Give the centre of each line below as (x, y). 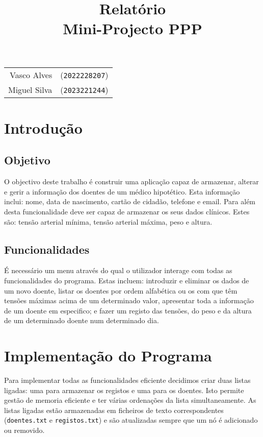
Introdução (43, 127)
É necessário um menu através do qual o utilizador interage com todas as (118, 270)
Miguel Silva (30, 89)
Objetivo (27, 160)
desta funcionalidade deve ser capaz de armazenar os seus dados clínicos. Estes (127, 211)
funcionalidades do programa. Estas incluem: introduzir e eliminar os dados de (127, 280)
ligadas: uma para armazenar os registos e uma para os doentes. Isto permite (124, 390)
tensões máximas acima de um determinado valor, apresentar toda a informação (129, 300)
